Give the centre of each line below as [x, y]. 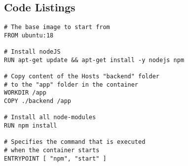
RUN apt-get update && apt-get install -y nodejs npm [94, 60]
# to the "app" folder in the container [71, 84]
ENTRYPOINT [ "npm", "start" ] [55, 158]
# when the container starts [52, 150]
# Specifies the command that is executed [75, 142]
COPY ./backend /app [38, 101]
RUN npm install [31, 126]
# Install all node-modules [50, 117]
